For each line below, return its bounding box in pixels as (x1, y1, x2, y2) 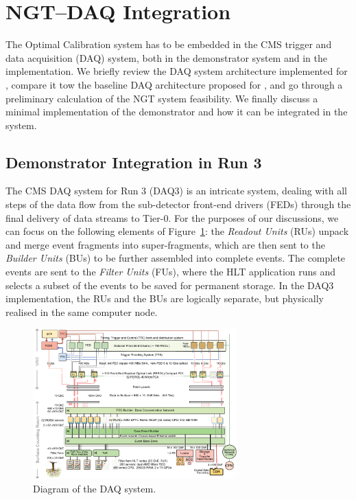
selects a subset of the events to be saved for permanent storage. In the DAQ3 (5, 277, 334, 292)
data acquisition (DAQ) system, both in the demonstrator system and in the (5, 50, 327, 65)
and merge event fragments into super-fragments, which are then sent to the (5, 237, 325, 251)
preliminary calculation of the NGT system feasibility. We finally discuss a (5, 91, 318, 105)
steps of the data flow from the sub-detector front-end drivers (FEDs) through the (5, 197, 351, 212)
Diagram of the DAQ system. (33, 481, 156, 495)
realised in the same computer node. (5, 304, 158, 319)
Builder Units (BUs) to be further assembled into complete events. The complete (5, 251, 346, 265)
